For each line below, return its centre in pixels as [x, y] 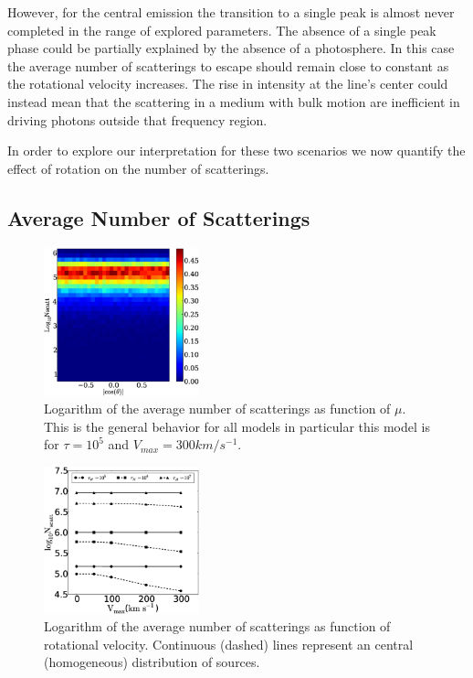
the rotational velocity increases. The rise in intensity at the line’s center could [228, 84]
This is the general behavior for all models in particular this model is [237, 426]
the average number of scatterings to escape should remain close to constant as [228, 65]
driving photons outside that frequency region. [137, 119]
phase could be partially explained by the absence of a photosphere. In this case [231, 48]
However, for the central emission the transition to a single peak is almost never [231, 12]
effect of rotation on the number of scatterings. [138, 168]
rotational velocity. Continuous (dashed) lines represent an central [229, 644]
